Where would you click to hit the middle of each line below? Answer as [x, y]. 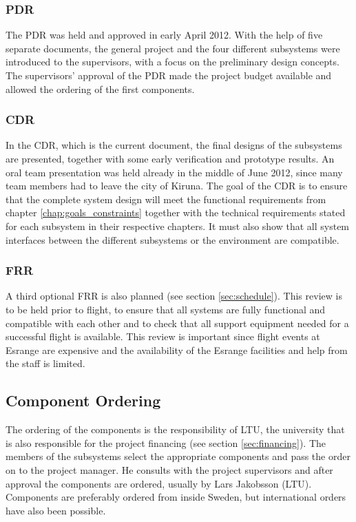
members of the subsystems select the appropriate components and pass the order [178, 456]
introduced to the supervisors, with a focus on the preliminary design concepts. [172, 62]
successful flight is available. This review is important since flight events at [163, 336]
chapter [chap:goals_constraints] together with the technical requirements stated [176, 212]
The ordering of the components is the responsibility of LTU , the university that [175, 429]
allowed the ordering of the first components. [100, 88]
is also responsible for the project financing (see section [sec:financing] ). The [166, 442]
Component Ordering [83, 400]
